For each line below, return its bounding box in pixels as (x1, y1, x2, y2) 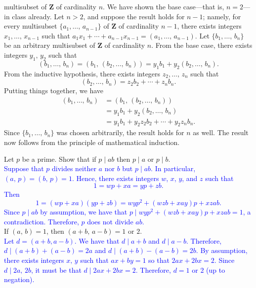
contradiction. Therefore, (4, 216, 79, 226)
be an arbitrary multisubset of (4, 40, 95, 50)
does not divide (87, 216, 133, 226)
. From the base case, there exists (151, 40, 253, 50)
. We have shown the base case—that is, (103, 1, 224, 11)
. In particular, (151, 163, 196, 174)
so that (148, 255, 170, 265)
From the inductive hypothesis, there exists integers (4, 68, 161, 78)
